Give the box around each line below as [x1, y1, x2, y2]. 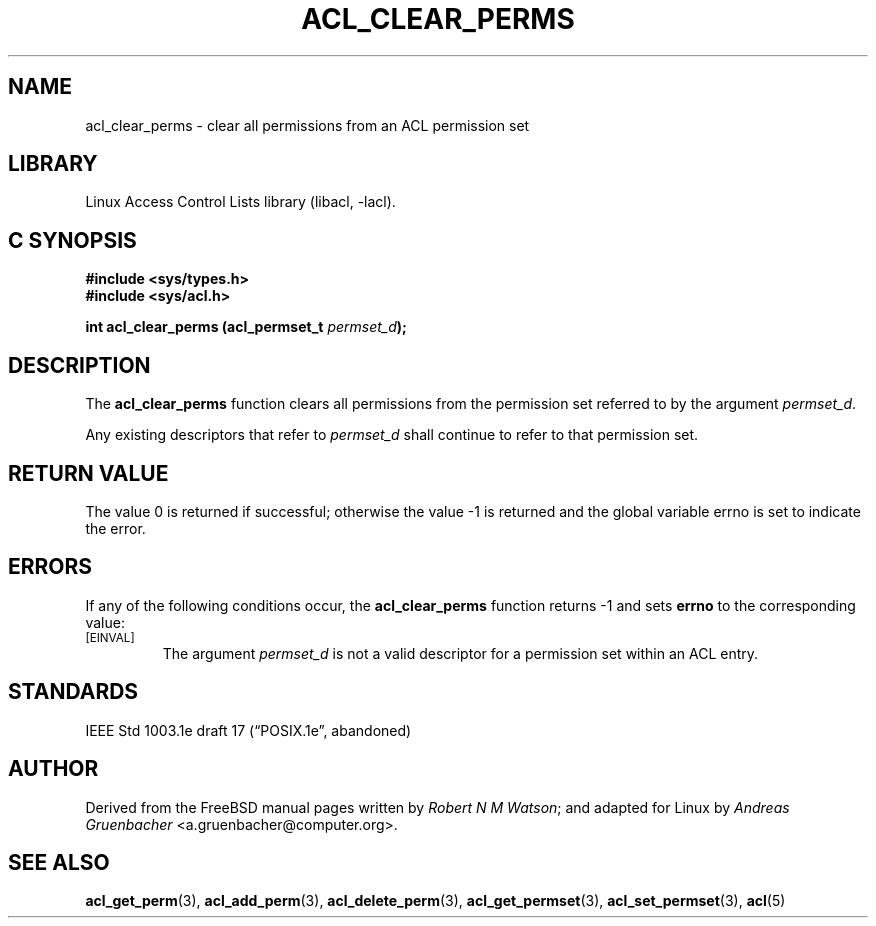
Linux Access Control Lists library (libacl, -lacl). [85, 193, 396, 211]
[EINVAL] [85, 630, 135, 645]
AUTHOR [8, 756, 99, 782]
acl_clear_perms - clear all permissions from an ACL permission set [85, 116, 530, 134]
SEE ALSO [8, 849, 110, 875]
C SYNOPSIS [8, 227, 137, 253]
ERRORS [8, 554, 93, 580]
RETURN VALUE [8, 460, 169, 486]
